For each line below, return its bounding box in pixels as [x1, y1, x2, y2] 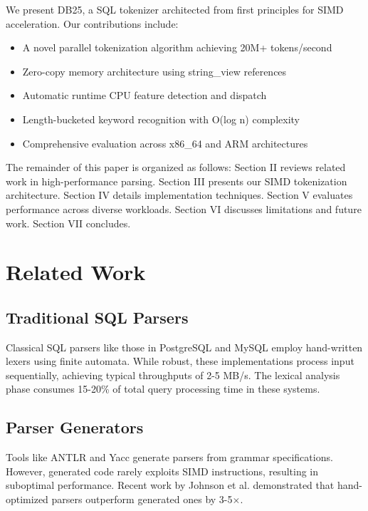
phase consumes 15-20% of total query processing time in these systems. [6, 381, 320, 396]
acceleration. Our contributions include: [6, 16, 179, 31]
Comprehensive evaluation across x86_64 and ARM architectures [22, 135, 308, 150]
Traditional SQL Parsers [6, 306, 189, 328]
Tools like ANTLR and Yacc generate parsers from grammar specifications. [6, 450, 333, 465]
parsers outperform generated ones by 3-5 [51, 492, 233, 507]
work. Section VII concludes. [6, 215, 131, 230]
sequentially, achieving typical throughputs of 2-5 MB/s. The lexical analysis [6, 367, 340, 382]
